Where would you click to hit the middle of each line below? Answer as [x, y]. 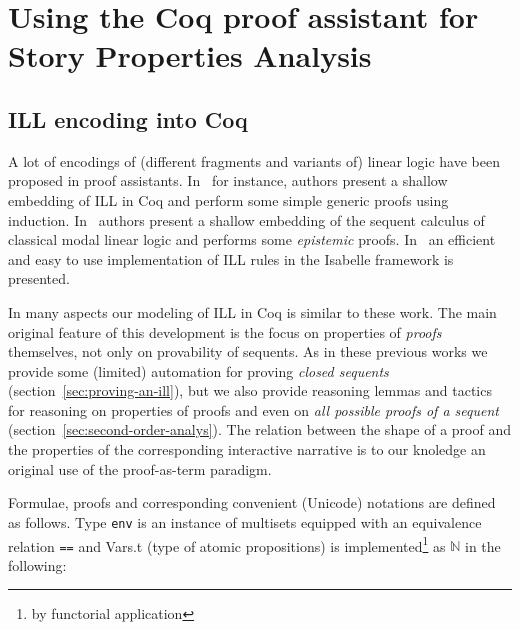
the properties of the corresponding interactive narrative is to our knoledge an [247, 449]
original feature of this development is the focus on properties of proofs [225, 331]
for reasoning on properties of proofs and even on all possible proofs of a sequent [253, 409]
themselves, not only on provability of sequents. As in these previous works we [248, 351]
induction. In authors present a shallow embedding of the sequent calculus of [246, 219]
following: [37, 564]
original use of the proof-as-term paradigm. [140, 468]
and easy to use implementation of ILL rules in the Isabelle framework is [231, 258]
